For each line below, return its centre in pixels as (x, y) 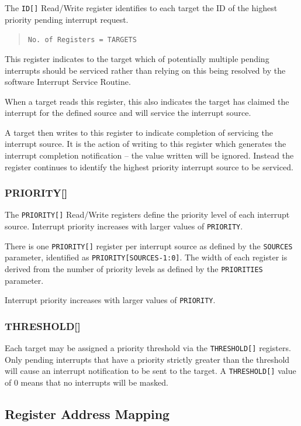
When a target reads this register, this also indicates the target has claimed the (147, 101)
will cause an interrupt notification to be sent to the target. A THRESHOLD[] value (150, 371)
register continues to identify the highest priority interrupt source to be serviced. (149, 166)
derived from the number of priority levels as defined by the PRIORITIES (134, 269)
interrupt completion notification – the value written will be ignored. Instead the (149, 155)
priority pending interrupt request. (67, 19)
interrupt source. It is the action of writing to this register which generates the (146, 144)
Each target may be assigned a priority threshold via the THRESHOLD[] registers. (148, 348)
